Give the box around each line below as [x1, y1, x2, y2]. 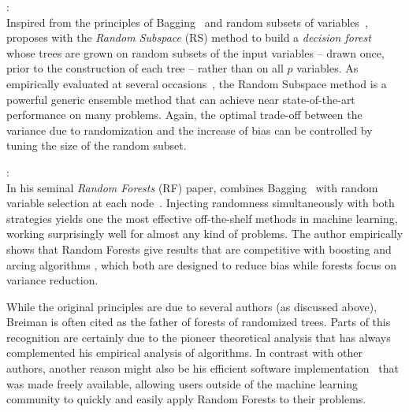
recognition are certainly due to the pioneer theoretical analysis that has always [6, 328, 391, 345]
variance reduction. [6, 272, 99, 288]
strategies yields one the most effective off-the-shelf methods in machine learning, [6, 210, 398, 226]
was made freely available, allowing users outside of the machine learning [6, 375, 359, 392]
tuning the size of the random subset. [6, 137, 187, 154]
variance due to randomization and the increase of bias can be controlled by [6, 121, 373, 138]
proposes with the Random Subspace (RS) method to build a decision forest [6, 29, 371, 46]
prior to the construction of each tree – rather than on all [6, 60, 284, 76]
